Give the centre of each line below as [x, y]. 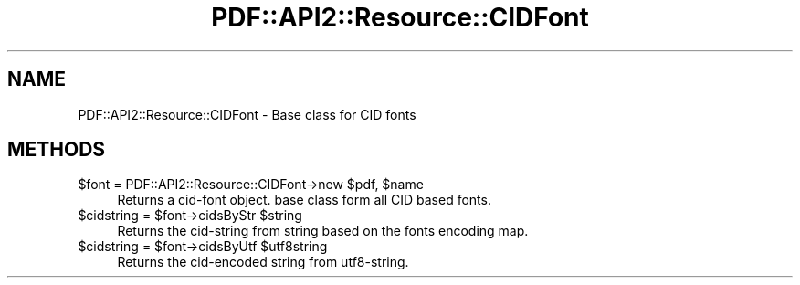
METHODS [57, 150]
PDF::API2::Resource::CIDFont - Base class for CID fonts [247, 114]
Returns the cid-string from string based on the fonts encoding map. [323, 231]
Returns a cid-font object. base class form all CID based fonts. [304, 200]
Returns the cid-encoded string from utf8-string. [263, 262]
